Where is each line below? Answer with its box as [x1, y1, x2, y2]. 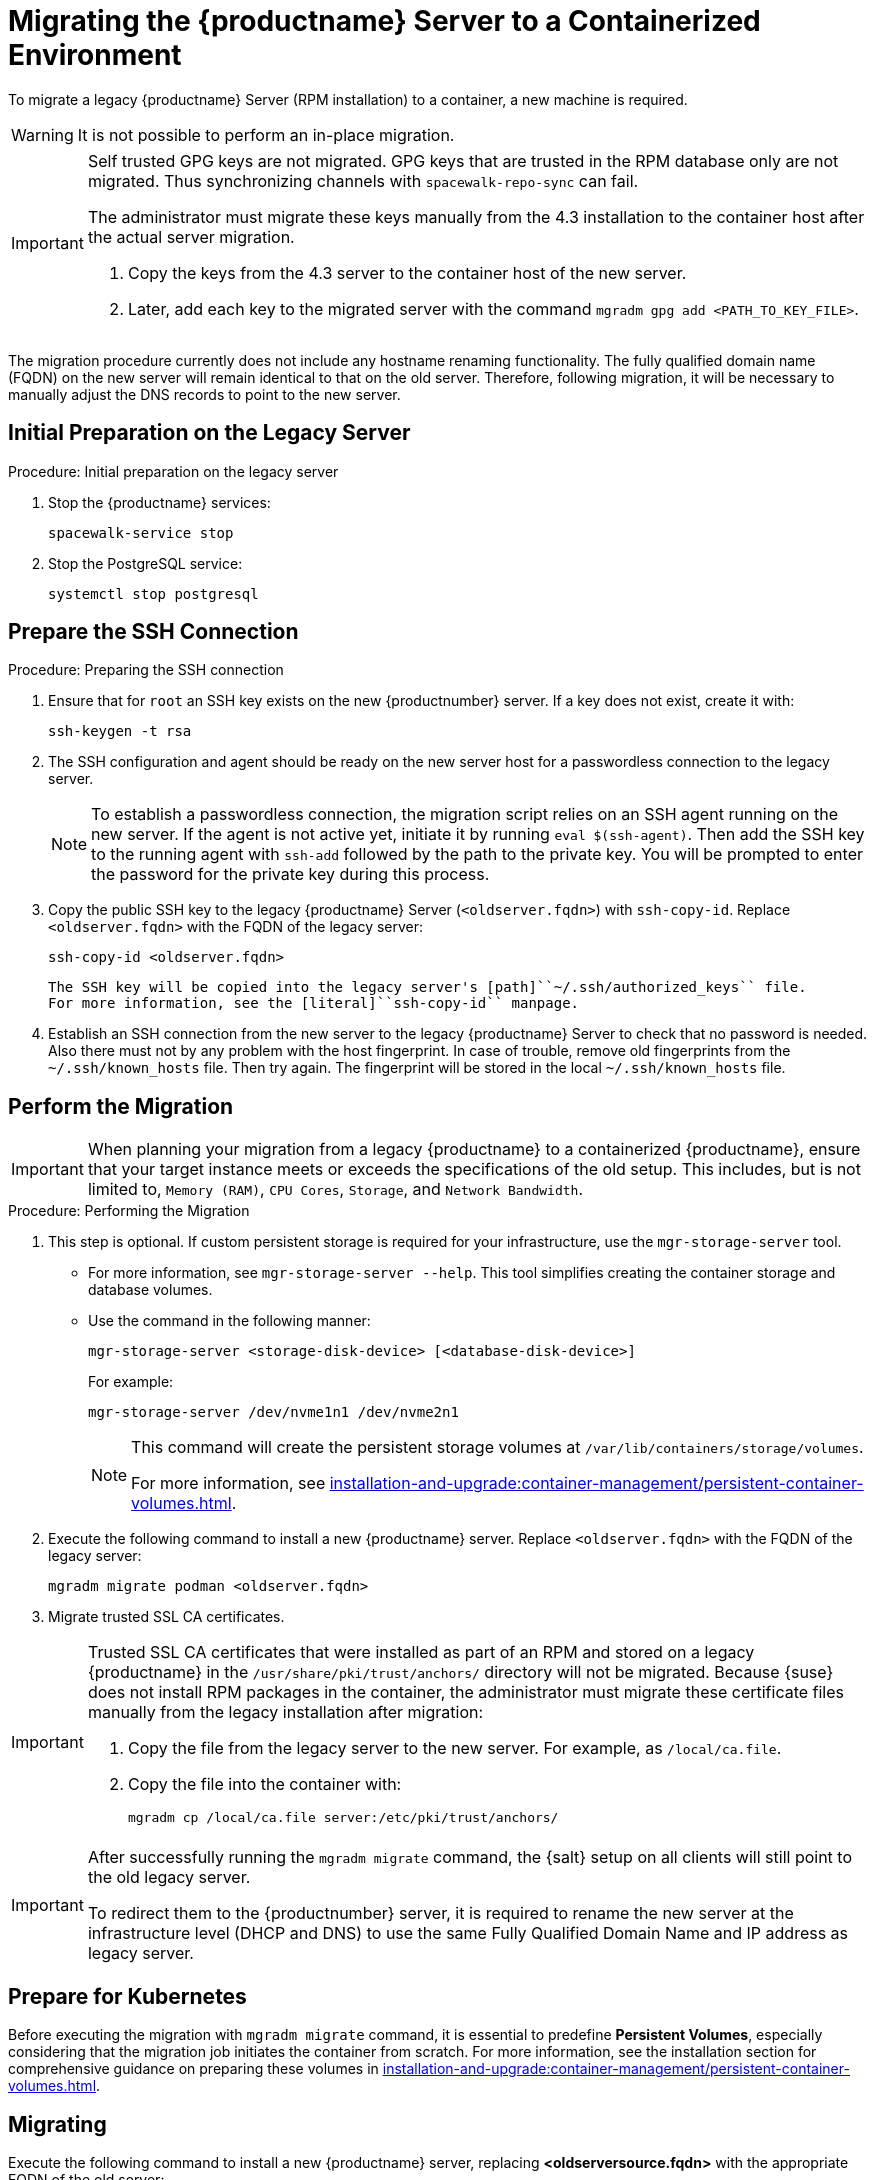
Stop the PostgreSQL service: [48, 554, 243, 572]
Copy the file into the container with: [127, 1774, 402, 1795]
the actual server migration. [87, 226, 295, 247]
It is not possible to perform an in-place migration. [77, 124, 455, 145]
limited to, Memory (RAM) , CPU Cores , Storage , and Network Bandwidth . [87, 1179, 583, 1200]
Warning [11, 124, 74, 145]
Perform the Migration [8, 1093, 234, 1119]
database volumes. [88, 1281, 213, 1299]
